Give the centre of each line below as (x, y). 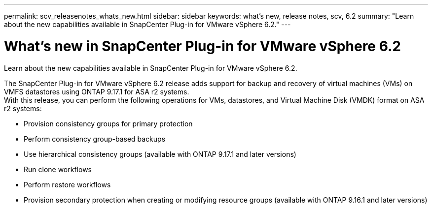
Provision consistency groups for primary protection (108, 123)
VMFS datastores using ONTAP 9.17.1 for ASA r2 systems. (97, 91)
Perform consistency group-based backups (95, 139)
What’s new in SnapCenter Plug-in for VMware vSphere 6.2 (202, 46)
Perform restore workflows (67, 184)
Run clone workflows (58, 169)
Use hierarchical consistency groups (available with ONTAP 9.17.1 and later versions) (160, 154)
